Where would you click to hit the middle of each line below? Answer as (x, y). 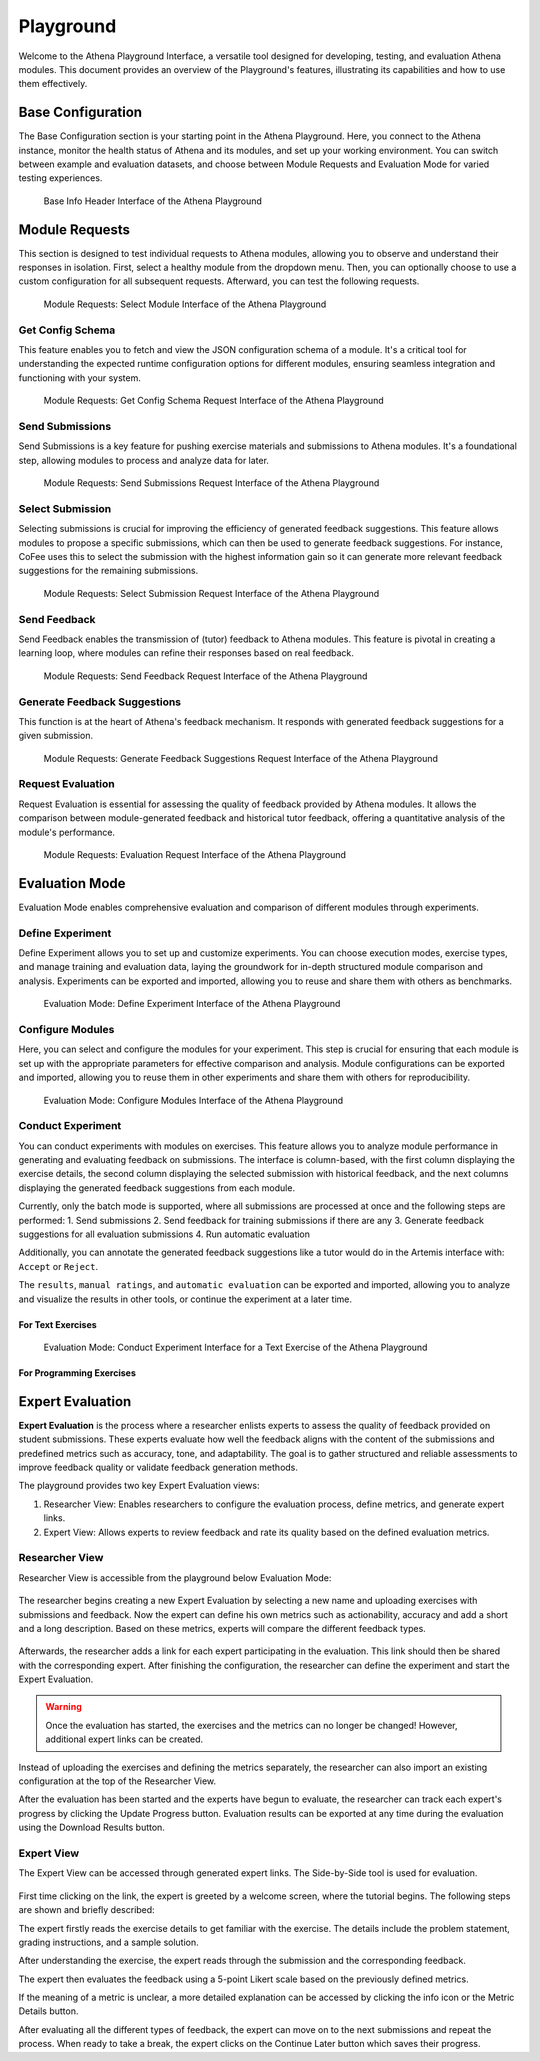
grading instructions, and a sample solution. (108, 1942)
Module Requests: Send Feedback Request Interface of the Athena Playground (205, 676)
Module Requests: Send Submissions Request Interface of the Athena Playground (211, 483)
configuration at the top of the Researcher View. (117, 1781)
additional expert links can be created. (124, 1739)
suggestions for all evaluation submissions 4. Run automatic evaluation (164, 1234)
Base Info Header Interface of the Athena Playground (152, 201)
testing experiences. (60, 178)
